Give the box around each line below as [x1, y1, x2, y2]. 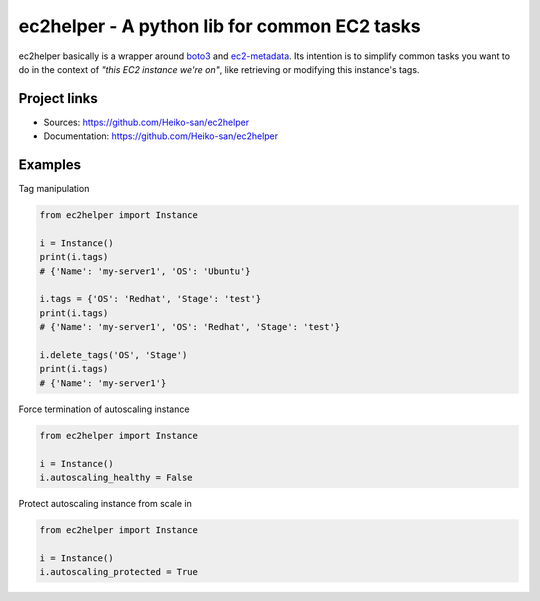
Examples [18, 156, 82, 174]
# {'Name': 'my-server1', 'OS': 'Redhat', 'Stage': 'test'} [39, 321, 341, 333]
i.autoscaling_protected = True [39, 566, 199, 578]
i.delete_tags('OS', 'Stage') [39, 350, 188, 361]
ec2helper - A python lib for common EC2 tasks [18, 15, 422, 37]
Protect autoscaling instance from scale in [18, 497, 192, 509]
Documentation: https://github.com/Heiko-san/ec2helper [43, 130, 279, 142]
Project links [18, 90, 99, 107]
